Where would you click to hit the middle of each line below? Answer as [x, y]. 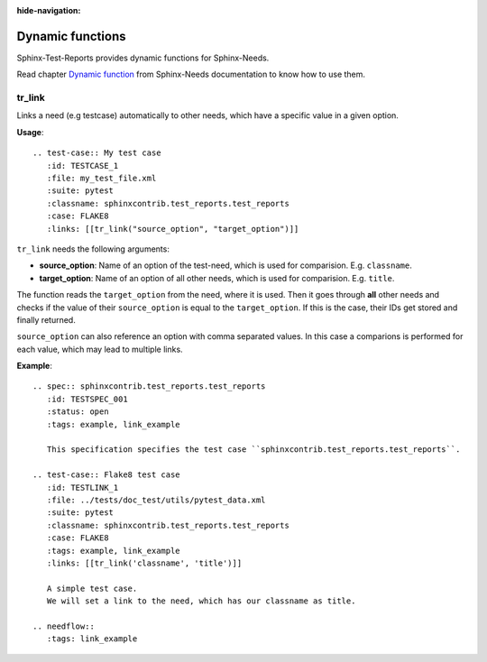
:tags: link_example [92, 639]
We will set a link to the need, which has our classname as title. [201, 601]
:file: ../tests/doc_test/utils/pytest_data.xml [156, 500]
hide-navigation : [49, 10]
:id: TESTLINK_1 [83, 487]
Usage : [30, 132]
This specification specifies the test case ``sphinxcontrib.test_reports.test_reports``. [253, 450]
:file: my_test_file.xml [101, 178]
